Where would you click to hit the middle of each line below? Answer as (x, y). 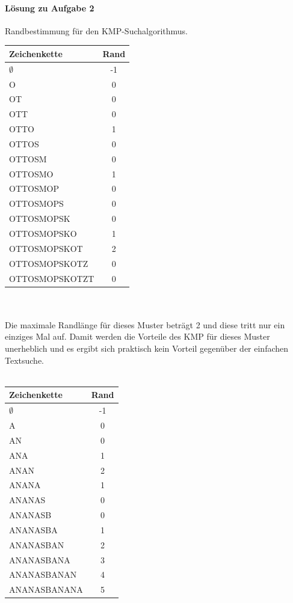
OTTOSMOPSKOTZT (52, 278)
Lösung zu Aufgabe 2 (50, 8)
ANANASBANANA (46, 589)
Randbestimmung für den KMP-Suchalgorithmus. (97, 30)
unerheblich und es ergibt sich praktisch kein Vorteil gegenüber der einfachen (147, 348)
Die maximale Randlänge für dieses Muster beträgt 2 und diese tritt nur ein (145, 324)
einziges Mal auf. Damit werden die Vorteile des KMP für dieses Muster (137, 336)
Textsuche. (25, 360)
